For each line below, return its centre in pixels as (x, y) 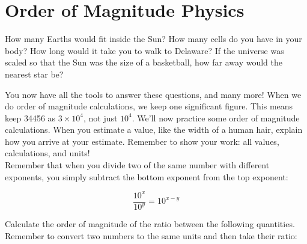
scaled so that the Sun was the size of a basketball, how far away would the (144, 62)
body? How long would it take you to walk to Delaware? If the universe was (144, 50)
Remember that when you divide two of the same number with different (137, 165)
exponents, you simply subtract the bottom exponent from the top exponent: (147, 176)
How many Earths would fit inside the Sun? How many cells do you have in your (153, 39)
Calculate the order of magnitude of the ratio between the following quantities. (150, 224)
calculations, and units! (47, 153)
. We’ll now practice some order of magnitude (216, 117)
